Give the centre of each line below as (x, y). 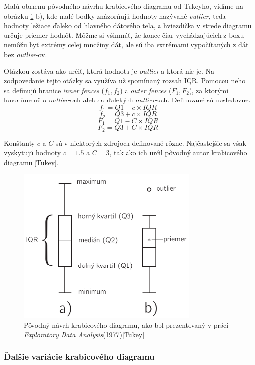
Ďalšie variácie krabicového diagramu (79, 356)
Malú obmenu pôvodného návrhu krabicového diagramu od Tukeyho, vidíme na (124, 6)
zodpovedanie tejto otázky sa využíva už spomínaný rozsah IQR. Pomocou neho (125, 81)
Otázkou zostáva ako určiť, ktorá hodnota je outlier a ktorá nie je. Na (109, 71)
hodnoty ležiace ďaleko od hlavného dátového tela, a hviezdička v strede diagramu (128, 25)
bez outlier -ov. (26, 54)
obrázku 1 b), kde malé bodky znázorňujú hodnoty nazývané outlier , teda (115, 16)
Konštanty (20, 143)
